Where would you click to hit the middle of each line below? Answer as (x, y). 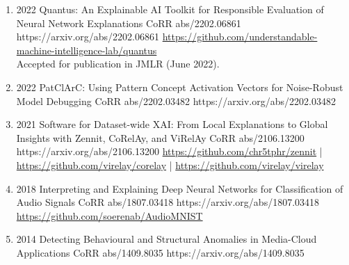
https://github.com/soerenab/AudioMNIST (109, 215)
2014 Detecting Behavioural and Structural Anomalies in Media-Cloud (167, 239)
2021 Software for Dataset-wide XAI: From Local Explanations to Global (172, 124)
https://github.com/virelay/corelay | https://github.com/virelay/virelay (170, 164)
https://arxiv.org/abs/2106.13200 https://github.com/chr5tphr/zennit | (169, 151)
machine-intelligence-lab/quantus (87, 50)
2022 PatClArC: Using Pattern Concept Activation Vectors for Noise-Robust (180, 87)
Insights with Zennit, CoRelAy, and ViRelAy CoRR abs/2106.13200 (160, 137)
